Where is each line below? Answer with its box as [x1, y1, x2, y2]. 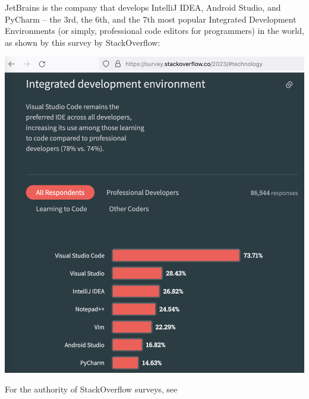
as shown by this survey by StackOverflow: [5, 36, 160, 48]
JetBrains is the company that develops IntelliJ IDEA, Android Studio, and [5, 1, 281, 13]
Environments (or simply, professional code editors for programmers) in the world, [5, 24, 304, 37]
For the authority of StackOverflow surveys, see [5, 383, 178, 395]
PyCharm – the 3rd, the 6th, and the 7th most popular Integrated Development [5, 12, 297, 25]
